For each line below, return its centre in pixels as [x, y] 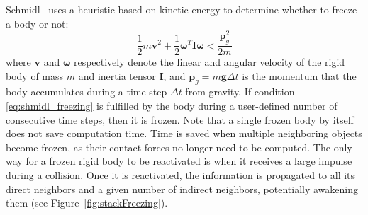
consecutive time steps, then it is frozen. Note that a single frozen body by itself [180, 119]
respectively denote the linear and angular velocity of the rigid [209, 62]
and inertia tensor [117, 75]
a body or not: [37, 23]
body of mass [35, 75]
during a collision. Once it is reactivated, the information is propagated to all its [180, 175]
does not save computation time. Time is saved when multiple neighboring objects [184, 133]
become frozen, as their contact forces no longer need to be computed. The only [179, 147]
